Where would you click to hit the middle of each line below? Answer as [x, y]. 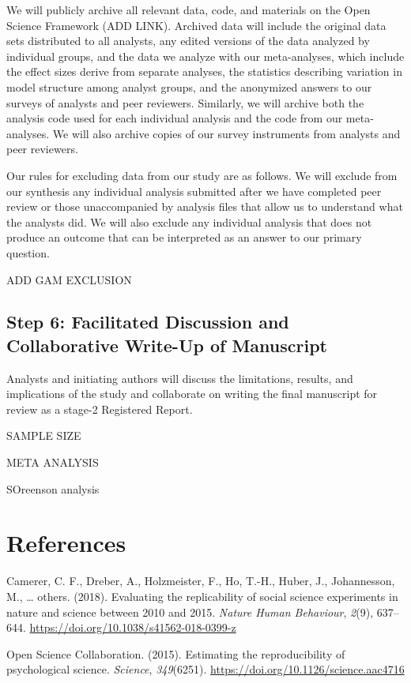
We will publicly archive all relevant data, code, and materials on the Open [189, 9]
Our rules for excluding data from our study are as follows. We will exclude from [202, 175]
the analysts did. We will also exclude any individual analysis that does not [189, 221]
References [66, 543]
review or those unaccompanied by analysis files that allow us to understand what [205, 206]
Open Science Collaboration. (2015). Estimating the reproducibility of [176, 653]
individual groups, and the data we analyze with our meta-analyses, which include [205, 56]
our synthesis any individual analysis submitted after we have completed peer [194, 191]
